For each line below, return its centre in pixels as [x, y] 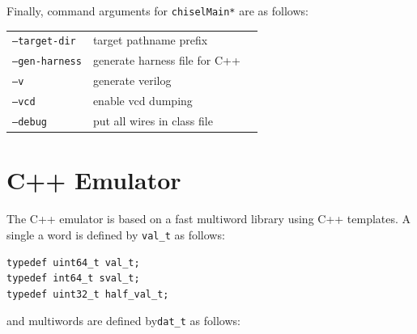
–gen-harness [47, 62]
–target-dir [44, 42]
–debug [30, 123]
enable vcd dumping [143, 101]
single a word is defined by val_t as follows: [116, 234]
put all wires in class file [153, 121]
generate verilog [132, 80]
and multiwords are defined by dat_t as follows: [123, 321]
